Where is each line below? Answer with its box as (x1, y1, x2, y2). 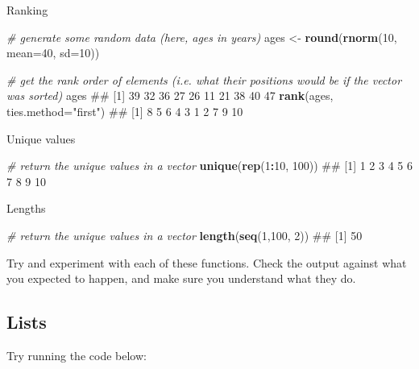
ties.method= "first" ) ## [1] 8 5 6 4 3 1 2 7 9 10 (6, 102, 243, 119)
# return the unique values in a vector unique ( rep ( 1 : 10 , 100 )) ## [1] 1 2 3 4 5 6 (6, 157, 413, 174)
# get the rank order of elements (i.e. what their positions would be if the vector (6, 71, 402, 88)
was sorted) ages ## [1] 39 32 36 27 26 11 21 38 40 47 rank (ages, (6, 87, 334, 104)
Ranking (6, 2, 48, 18)
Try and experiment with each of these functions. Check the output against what (6, 254, 407, 271)
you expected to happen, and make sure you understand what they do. (6, 270, 356, 287)
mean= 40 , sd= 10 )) (6, 44, 100, 61)
